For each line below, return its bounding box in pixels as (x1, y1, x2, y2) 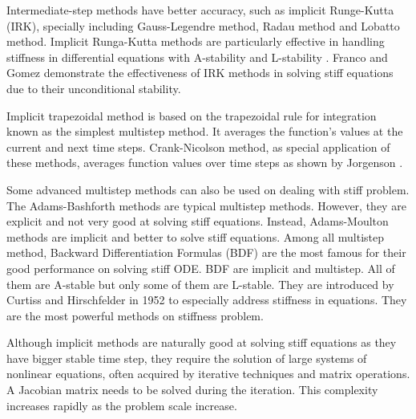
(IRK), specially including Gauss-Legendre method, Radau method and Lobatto (6, 17, 400, 34)
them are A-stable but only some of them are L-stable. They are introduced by (6, 275, 394, 292)
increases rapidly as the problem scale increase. (6, 397, 237, 413)
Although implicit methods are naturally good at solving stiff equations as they (6, 334, 397, 351)
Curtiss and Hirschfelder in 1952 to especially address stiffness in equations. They (6, 291, 407, 308)
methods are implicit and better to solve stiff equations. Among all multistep (6, 228, 385, 245)
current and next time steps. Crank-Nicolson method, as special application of (6, 138, 390, 155)
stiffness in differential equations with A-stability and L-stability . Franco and (6, 48, 388, 65)
